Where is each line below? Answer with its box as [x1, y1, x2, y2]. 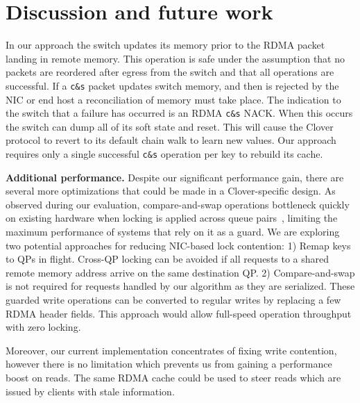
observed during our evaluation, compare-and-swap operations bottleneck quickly [6, 197, 350, 211]
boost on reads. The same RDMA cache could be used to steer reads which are [6, 370, 341, 384]
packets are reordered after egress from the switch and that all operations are [6, 65, 334, 79]
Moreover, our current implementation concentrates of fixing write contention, [6, 343, 337, 357]
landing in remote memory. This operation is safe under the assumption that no [6, 51, 345, 65]
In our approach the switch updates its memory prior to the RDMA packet [6, 38, 325, 52]
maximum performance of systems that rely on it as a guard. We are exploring [6, 224, 340, 239]
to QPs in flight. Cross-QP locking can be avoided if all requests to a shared [6, 252, 329, 266]
